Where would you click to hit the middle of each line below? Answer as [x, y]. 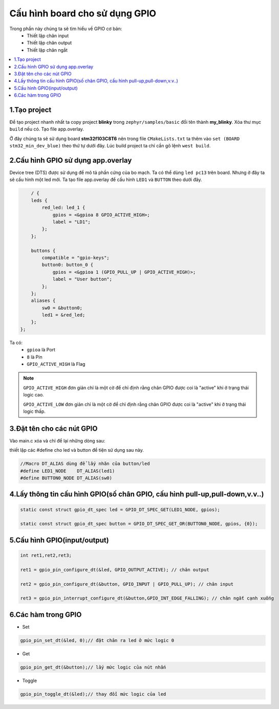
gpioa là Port [41, 350]
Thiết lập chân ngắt [47, 50]
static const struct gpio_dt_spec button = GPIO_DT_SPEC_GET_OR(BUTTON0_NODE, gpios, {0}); [139, 524]
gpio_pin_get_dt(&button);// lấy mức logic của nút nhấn [93, 667]
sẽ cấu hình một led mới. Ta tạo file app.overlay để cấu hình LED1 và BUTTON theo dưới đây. [106, 180]
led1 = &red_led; [63, 315]
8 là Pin [35, 357]
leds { [39, 200]
